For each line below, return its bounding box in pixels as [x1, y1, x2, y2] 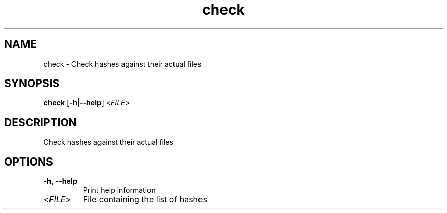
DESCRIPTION [4, 116, 77, 129]
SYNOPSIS [4, 77, 60, 90]
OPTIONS [4, 155, 53, 168]
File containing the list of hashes [83, 194, 207, 205]
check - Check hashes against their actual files [43, 59, 202, 68]
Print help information [83, 185, 156, 195]
